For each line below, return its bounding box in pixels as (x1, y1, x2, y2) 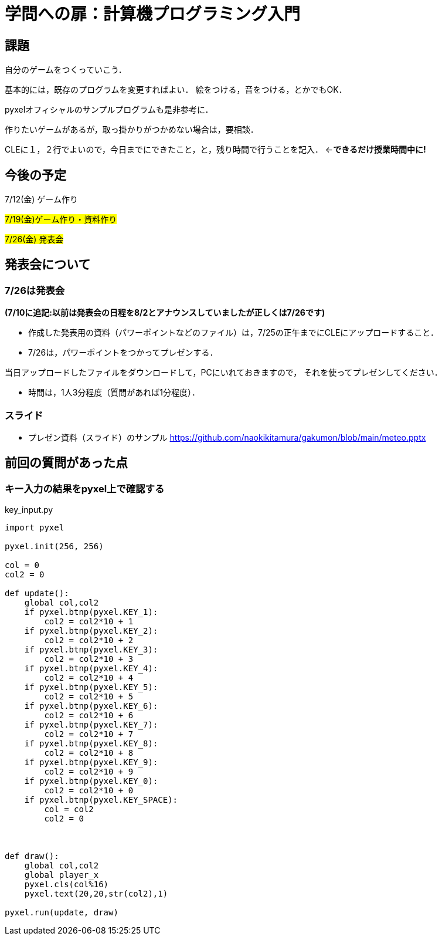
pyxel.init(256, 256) (5, 542, 104, 552)
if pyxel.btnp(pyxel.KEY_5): (24, 682, 158, 692)
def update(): (5, 589, 69, 599)
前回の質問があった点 (5, 455, 128, 471)
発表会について (5, 257, 91, 272)
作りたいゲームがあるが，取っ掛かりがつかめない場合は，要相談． (5, 124, 259, 135)
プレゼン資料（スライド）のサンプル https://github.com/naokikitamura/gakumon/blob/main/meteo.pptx (28, 432, 426, 442)
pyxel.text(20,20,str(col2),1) (24, 889, 168, 899)
